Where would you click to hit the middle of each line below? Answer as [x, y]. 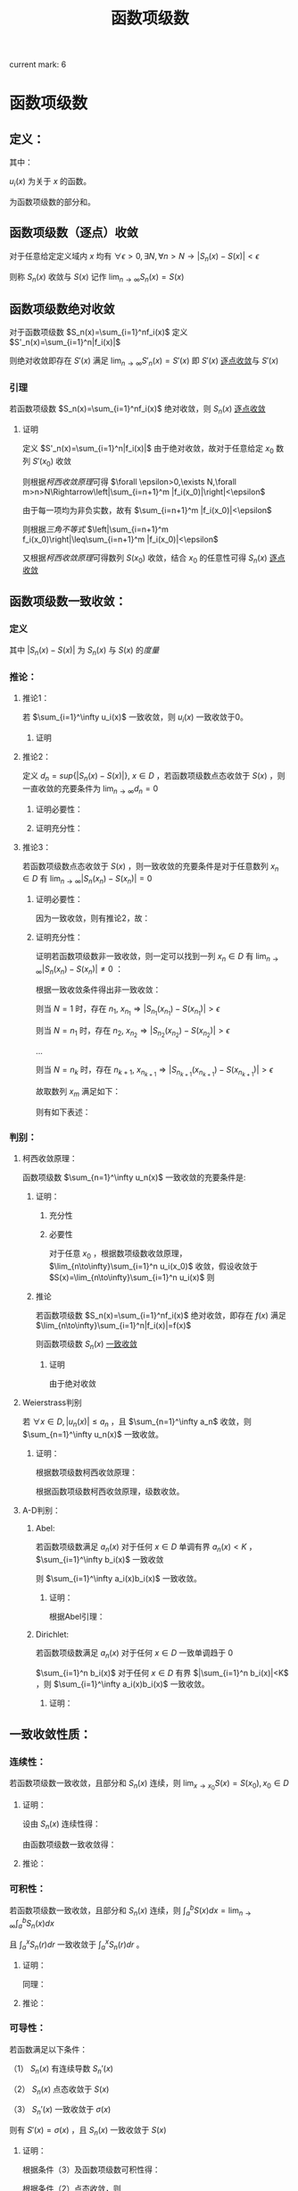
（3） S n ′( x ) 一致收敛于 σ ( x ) [60, 2111]
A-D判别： [41, 1510]
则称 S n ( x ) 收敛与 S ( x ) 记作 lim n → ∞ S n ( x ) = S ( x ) [97, 278]
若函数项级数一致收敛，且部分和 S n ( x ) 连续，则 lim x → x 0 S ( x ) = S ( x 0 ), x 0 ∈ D [149, 1785]
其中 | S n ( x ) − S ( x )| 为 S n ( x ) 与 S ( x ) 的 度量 [84, 651]
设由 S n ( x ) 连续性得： [61, 1824]
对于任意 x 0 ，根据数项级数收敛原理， [118, 1255]
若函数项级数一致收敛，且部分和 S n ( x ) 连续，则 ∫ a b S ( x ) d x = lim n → [130, 1910]
